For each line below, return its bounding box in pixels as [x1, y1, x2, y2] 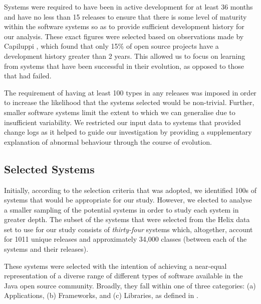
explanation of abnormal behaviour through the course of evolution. [4, 136, 212, 147]
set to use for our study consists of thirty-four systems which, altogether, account [4, 224, 253, 234]
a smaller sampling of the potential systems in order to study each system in [4, 204, 239, 215]
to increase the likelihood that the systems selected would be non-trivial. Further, [4, 97, 254, 108]
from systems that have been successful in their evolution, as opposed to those [4, 60, 244, 71]
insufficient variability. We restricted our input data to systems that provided [4, 117, 241, 127]
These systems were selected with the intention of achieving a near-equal [4, 260, 227, 271]
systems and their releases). [4, 244, 89, 254]
